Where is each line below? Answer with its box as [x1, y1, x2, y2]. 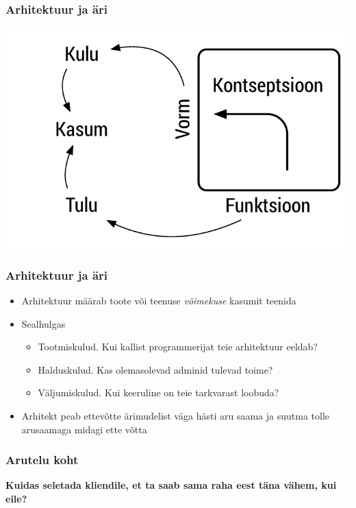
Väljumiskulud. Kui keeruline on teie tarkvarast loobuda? [38, 385, 279, 400]
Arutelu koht [5, 451, 79, 468]
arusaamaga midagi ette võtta [21, 422, 147, 436]
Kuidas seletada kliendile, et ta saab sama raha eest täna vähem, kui [5, 478, 337, 492]
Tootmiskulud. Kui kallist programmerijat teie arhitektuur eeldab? [38, 339, 318, 354]
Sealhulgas [21, 316, 66, 330]
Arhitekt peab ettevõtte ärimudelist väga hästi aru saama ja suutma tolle [21, 409, 329, 423]
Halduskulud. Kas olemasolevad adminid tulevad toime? [38, 362, 273, 376]
